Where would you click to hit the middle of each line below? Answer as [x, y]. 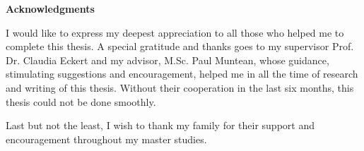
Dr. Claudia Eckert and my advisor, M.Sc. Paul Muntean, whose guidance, [168, 60]
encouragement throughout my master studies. [106, 139]
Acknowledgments [50, 8]
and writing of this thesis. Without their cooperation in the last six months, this [180, 87]
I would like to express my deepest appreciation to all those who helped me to [175, 32]
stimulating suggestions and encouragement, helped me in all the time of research [182, 74]
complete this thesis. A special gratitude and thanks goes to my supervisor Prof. [180, 46]
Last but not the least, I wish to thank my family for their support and [160, 125]
